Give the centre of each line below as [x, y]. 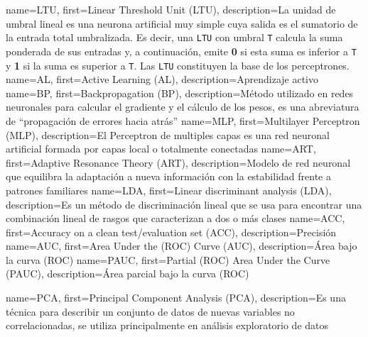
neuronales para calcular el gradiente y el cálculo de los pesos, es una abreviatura [183, 107]
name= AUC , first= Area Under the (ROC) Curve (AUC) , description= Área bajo [182, 246]
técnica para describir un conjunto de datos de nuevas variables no [150, 311]
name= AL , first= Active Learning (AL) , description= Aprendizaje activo [162, 79]
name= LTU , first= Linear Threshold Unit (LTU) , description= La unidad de [171, 9]
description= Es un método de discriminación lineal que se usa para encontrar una [184, 204]
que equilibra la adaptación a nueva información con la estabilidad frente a [168, 176]
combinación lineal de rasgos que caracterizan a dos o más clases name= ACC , [175, 218]
